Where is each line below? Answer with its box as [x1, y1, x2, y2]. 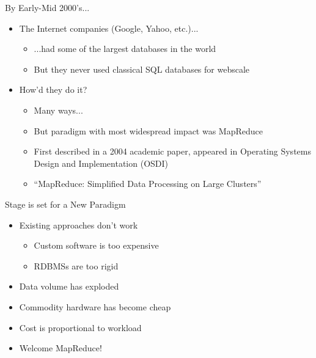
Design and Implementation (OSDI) [34, 156, 169, 169]
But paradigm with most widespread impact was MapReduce [34, 124, 263, 137]
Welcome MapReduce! [19, 342, 102, 354]
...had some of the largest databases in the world [34, 42, 216, 55]
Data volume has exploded [19, 280, 119, 293]
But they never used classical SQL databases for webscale [34, 62, 250, 75]
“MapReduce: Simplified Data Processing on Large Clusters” [34, 177, 262, 190]
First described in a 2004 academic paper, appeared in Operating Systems [34, 145, 311, 158]
